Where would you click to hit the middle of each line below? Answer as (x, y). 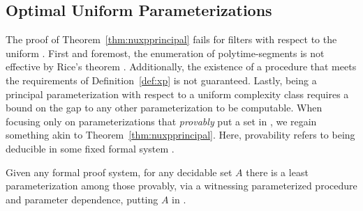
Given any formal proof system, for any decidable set (119, 172)
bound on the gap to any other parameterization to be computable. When (164, 108)
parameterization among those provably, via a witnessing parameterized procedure (181, 186)
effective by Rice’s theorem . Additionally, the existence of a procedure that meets (181, 67)
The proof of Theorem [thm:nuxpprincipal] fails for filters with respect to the (171, 39)
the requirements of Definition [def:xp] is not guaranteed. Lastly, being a (161, 80)
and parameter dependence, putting (82, 199)
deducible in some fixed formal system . (90, 148)
